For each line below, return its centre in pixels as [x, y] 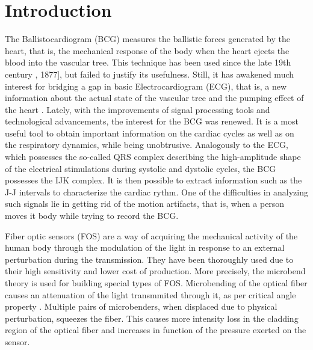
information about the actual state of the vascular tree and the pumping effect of [154, 98]
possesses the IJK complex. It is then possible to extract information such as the [153, 180]
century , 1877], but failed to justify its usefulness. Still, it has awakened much [150, 74]
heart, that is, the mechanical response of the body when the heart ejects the [147, 50]
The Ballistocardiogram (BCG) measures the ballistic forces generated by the [147, 39]
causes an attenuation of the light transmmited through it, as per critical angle [150, 294]
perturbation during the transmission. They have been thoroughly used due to [149, 259]
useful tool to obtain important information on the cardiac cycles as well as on [150, 133]
